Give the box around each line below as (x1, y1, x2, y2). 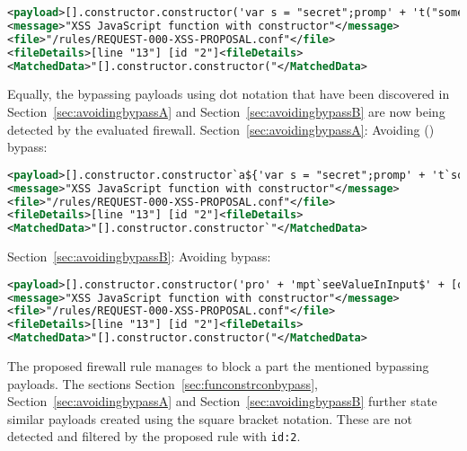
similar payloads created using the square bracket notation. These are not (7, 409, 412, 428)
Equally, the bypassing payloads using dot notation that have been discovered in (7, 84, 450, 103)
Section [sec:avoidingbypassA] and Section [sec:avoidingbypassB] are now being (7, 102, 445, 120)
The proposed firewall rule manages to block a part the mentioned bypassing (7, 357, 429, 376)
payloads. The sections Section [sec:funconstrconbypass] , (7, 374, 318, 393)
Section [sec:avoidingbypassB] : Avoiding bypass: (7, 247, 271, 266)
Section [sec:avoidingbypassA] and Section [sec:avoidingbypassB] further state (7, 392, 437, 411)
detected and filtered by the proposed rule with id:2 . (7, 427, 301, 446)
